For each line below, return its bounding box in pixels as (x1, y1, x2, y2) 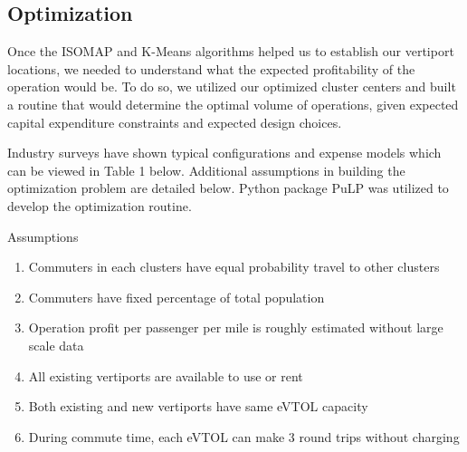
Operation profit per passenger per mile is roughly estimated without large (28, 318, 443, 337)
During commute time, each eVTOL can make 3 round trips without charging (28, 427, 460, 446)
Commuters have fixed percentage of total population (28, 287, 325, 306)
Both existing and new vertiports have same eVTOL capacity (28, 397, 368, 416)
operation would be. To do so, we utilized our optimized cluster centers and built (7, 77, 456, 96)
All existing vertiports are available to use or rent (28, 366, 303, 385)
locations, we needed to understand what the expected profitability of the (7, 59, 415, 78)
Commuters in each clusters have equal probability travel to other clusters (28, 257, 440, 276)
